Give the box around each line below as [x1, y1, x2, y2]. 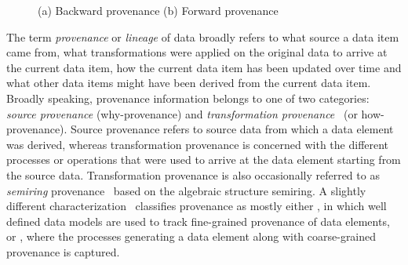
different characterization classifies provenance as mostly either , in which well [6, 198, 387, 214]
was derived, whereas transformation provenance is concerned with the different [6, 136, 389, 152]
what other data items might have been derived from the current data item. [6, 74, 371, 91]
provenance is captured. [6, 243, 120, 260]
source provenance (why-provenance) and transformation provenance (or [6, 105, 358, 122]
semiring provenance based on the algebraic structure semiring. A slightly [6, 182, 366, 198]
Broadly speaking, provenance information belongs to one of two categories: [6, 89, 370, 106]
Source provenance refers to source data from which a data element [71, 121, 394, 137]
